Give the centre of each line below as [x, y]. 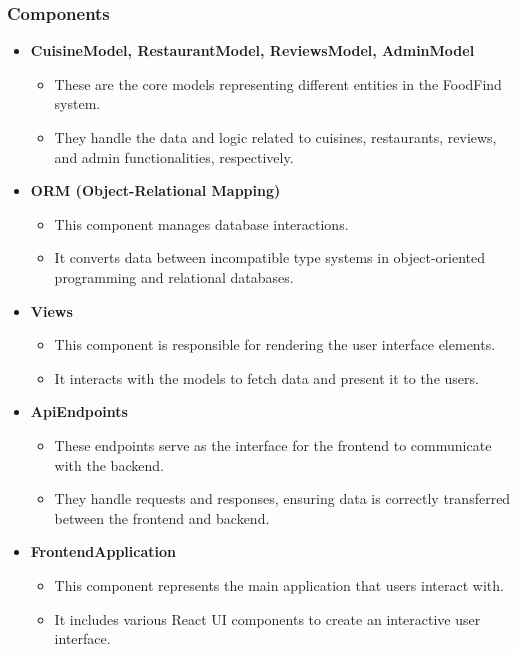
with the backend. [109, 464]
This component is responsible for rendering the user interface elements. [275, 344]
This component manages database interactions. [201, 223]
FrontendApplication [103, 551]
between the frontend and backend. [162, 517]
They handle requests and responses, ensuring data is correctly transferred [282, 498]
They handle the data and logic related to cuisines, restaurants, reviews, [275, 137]
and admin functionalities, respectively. [174, 156]
